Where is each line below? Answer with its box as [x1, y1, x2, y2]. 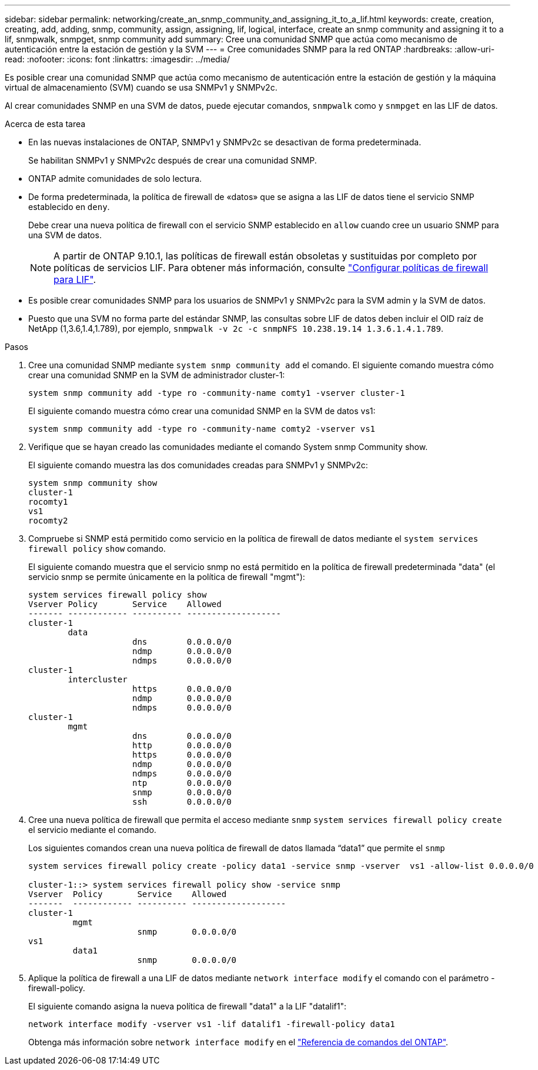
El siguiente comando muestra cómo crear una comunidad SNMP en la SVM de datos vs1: [28, 406, 376, 416]
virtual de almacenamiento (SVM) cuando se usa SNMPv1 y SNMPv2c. [5, 82, 278, 92]
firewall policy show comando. [28, 544, 166, 554]
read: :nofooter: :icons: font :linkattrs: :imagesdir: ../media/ [5, 54, 230, 64]
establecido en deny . [28, 202, 110, 212]
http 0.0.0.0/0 [132, 741, 232, 750]
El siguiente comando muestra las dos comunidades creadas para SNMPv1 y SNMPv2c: [28, 460, 368, 470]
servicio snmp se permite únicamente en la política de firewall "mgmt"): [28, 572, 305, 582]
